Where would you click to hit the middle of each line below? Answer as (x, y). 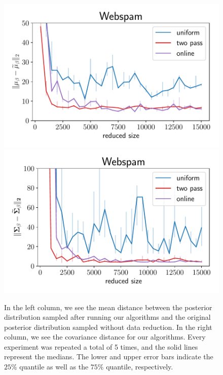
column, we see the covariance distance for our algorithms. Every (105, 337)
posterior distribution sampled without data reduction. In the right (108, 327)
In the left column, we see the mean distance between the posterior (108, 307)
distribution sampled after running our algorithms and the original (107, 317)
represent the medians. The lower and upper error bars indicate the (109, 357)
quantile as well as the (54, 367)
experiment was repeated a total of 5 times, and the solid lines (101, 346)
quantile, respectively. (140, 367)
